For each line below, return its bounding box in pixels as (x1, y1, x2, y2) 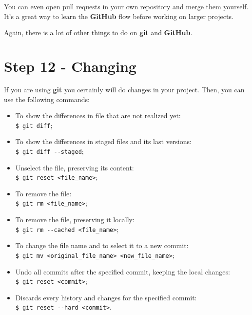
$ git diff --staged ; (15, 146, 84, 156)
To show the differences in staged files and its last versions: (15, 136, 192, 147)
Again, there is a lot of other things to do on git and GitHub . (4, 27, 193, 38)
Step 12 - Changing (4, 56, 136, 76)
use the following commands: (4, 94, 90, 104)
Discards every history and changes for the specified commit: (15, 292, 197, 302)
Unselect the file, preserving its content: (15, 162, 134, 172)
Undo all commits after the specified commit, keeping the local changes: (15, 266, 230, 276)
